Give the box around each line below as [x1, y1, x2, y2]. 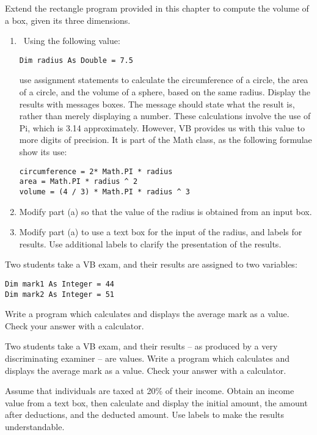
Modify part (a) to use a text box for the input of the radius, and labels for [19, 225, 302, 238]
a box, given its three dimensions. [5, 13, 131, 26]
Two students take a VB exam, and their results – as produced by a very [5, 340, 278, 353]
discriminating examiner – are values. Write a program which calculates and [5, 352, 290, 365]
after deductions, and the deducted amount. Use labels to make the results [5, 408, 285, 421]
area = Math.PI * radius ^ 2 [19, 177, 138, 186]
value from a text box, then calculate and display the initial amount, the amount [5, 396, 308, 409]
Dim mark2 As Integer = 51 [5, 290, 114, 299]
